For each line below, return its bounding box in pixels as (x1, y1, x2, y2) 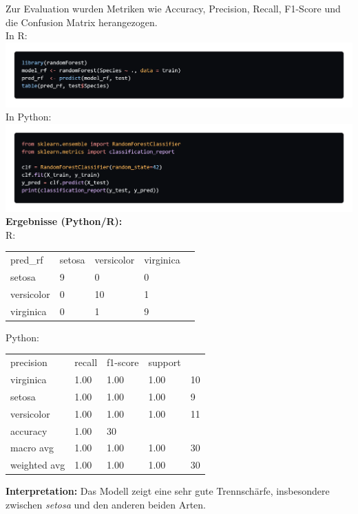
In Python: (6, 109, 52, 124)
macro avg (10, 440, 54, 455)
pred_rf (10, 253, 43, 267)
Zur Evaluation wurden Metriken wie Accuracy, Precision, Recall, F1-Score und (6, 1, 341, 15)
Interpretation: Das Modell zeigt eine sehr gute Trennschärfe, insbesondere (6, 484, 330, 498)
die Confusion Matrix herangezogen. (6, 14, 158, 29)
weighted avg (10, 458, 65, 472)
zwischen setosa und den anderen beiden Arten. (6, 497, 206, 511)
